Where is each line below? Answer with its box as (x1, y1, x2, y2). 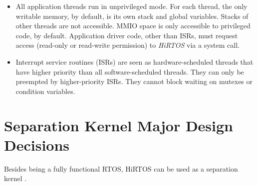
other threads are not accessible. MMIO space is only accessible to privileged (15, 20, 251, 31)
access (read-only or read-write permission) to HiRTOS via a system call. (15, 40, 240, 50)
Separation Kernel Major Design (4, 115, 233, 135)
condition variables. (15, 86, 75, 96)
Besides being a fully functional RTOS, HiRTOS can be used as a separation (4, 163, 238, 174)
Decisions (4, 134, 70, 155)
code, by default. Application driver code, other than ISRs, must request (15, 30, 238, 40)
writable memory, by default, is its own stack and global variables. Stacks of (15, 10, 249, 21)
